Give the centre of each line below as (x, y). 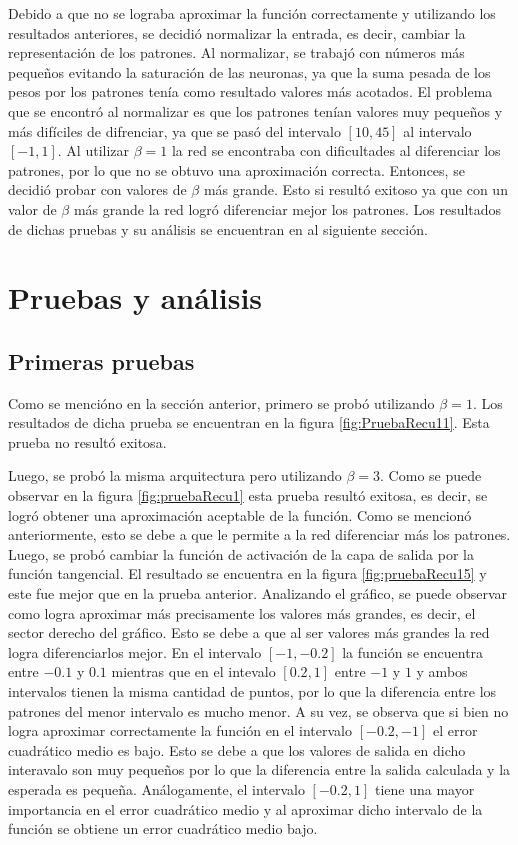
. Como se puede (431, 475)
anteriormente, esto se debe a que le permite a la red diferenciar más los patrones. (259, 534)
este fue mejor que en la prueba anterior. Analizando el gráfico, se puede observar (258, 593)
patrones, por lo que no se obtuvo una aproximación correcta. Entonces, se (236, 169)
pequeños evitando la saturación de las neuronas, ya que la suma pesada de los (249, 71)
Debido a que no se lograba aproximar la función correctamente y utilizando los (252, 13)
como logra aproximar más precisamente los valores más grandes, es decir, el (242, 612)
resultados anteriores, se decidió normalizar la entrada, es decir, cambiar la (237, 32)
